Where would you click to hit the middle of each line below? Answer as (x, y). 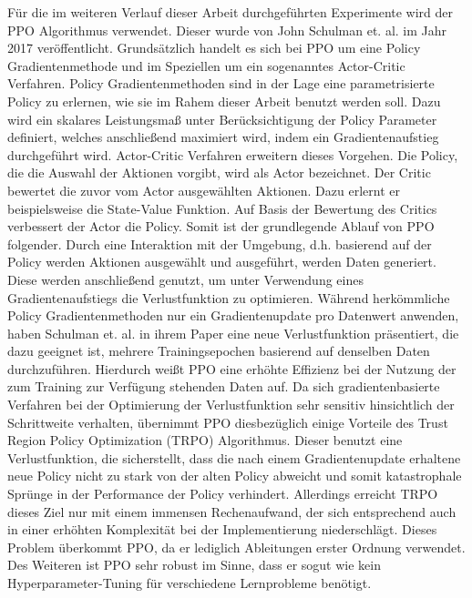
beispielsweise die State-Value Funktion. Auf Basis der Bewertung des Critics (222, 208)
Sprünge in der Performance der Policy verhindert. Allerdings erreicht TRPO (223, 494)
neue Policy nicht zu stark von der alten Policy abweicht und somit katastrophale (235, 476)
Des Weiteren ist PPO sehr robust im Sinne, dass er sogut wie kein (194, 565)
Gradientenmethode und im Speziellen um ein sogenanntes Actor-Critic (206, 65)
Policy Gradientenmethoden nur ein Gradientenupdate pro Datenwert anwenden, (233, 315)
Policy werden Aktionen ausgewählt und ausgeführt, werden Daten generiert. (222, 262)
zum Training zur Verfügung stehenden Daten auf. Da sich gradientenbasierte (224, 386)
